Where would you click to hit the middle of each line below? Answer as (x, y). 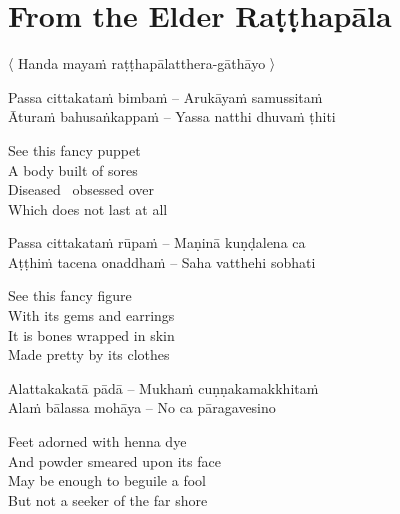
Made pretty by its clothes (89, 354)
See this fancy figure (70, 295)
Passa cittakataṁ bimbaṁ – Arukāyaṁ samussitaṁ (165, 96)
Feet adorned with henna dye (97, 441)
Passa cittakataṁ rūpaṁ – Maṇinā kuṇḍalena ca (157, 242)
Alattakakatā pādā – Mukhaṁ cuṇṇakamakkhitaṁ (163, 387)
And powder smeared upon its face (114, 460)
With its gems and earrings (91, 315)
